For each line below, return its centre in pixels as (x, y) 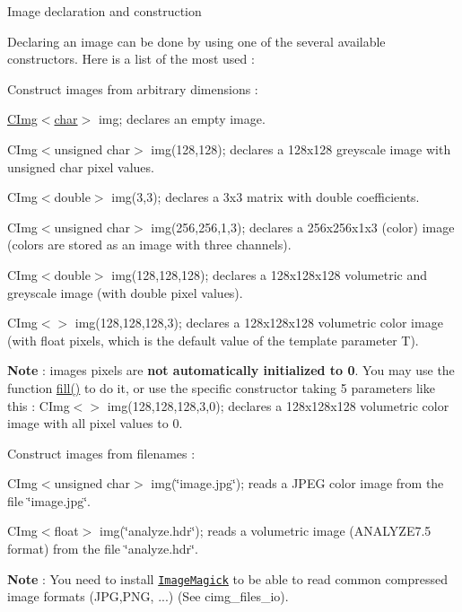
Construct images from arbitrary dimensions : (133, 88)
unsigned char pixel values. (81, 166)
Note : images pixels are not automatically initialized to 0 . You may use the (231, 370)
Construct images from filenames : (101, 453)
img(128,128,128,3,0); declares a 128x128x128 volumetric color (278, 405)
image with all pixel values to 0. (95, 423)
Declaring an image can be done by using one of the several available (196, 41)
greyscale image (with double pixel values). (125, 292)
